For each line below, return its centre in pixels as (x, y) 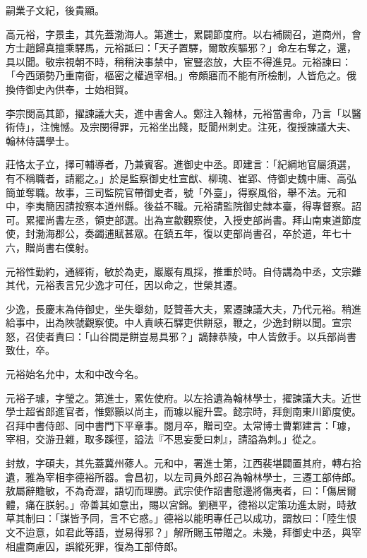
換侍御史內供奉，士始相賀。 (70, 89)
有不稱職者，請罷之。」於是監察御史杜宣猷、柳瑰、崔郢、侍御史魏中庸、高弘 (181, 178)
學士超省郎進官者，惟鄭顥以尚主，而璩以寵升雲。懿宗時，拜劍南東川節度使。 (183, 411)
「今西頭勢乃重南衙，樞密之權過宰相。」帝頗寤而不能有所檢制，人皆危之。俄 (181, 75)
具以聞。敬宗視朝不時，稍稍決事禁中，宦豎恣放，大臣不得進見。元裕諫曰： (179, 61)
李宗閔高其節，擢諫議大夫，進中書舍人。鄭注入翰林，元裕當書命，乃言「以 (179, 113)
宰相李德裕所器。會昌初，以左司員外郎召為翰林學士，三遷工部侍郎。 (203, 476)
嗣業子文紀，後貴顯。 (55, 10)
